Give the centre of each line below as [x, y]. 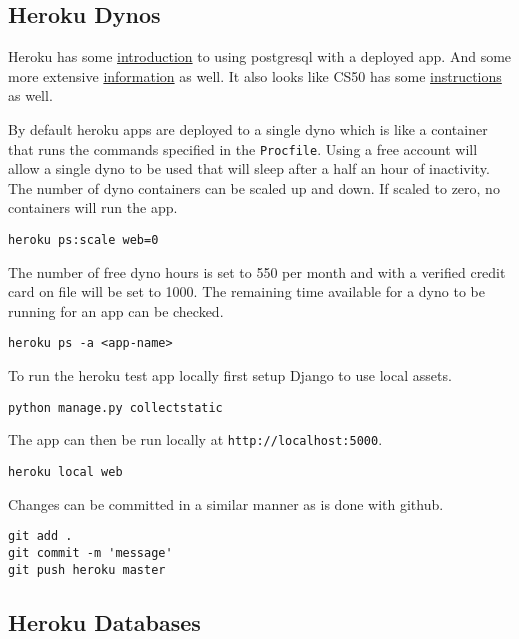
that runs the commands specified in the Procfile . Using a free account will [243, 148]
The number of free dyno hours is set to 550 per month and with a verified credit [257, 271]
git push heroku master [87, 569]
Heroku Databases [104, 621]
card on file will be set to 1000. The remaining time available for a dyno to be [246, 291]
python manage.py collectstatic [115, 407]
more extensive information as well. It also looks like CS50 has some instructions [255, 75]
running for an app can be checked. [116, 310]
